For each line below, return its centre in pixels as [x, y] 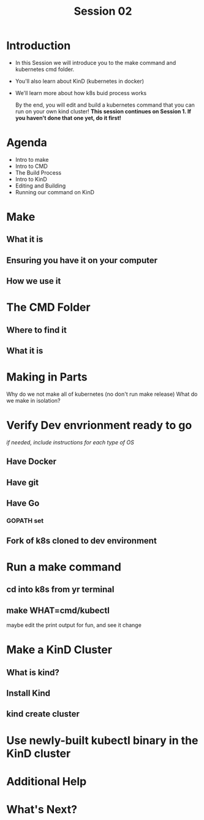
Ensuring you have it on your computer [82, 260]
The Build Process [38, 172]
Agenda [27, 143]
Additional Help [47, 781]
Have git [22, 482]
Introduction [39, 46]
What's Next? [42, 809]
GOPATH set [25, 521]
